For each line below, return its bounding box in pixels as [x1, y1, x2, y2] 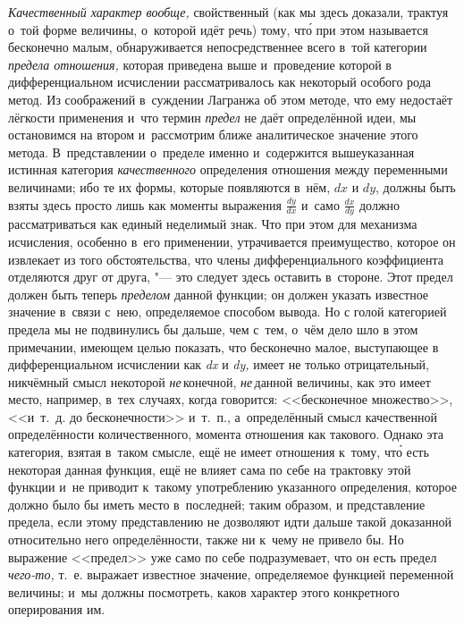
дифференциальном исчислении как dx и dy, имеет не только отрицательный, [8, 355, 429, 374]
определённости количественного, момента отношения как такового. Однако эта [8, 425, 444, 443]
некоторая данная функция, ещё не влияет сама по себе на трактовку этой [8, 460, 411, 478]
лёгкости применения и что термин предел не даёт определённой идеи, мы [8, 107, 417, 126]
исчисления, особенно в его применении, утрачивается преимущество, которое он [8, 232, 456, 250]
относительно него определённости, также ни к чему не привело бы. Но [8, 530, 404, 549]
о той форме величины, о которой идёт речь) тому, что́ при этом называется [8, 20, 428, 38]
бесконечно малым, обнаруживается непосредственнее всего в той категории [8, 38, 427, 56]
